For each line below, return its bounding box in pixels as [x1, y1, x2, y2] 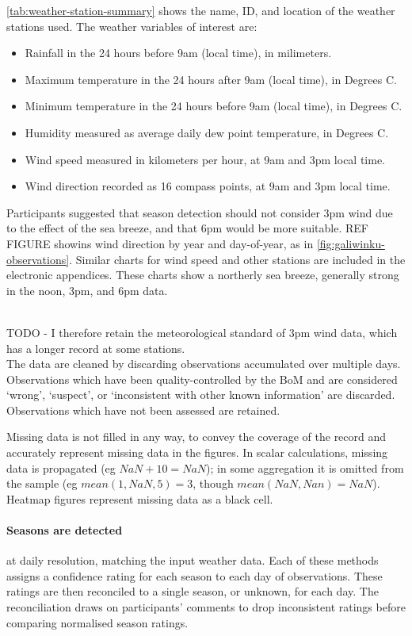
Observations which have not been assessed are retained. [6, 401, 280, 418]
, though [193, 475, 234, 492]
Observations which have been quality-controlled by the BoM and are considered [6, 370, 398, 387]
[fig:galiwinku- [316, 235, 385, 251]
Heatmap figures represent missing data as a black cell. [6, 490, 273, 507]
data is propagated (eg [6, 459, 116, 476]
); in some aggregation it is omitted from [206, 459, 404, 476]
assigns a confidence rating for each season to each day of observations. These [6, 567, 383, 584]
